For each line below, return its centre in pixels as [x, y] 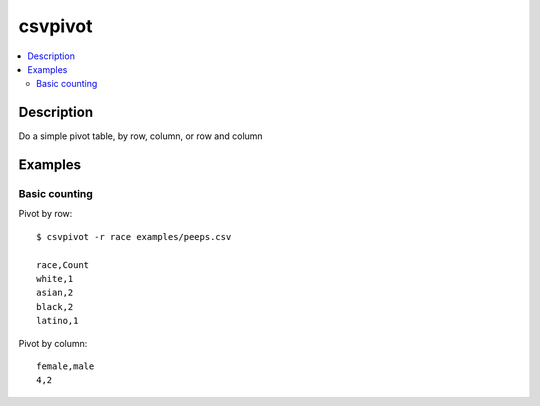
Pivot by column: [53, 343]
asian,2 [55, 293]
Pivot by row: [45, 214]
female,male [65, 366]
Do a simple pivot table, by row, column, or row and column [141, 136]
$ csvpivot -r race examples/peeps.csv [134, 236]
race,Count [63, 264]
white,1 [55, 278]
